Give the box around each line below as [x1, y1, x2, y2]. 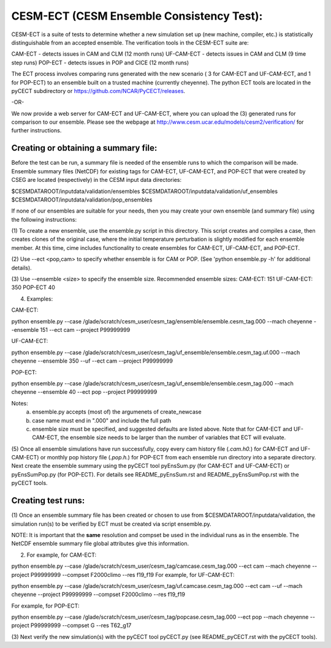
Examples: [26, 295, 53, 303]
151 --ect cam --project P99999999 [40, 326, 131, 333]
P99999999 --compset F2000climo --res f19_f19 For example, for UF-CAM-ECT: [31, 571, 235, 578]
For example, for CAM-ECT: [26, 551, 97, 559]
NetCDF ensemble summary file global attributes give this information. [11, 540, 189, 548]
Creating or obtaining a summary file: [11, 143, 158, 153]
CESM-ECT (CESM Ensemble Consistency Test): [11, 9, 263, 23]
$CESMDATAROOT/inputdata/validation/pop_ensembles [11, 196, 153, 203]
